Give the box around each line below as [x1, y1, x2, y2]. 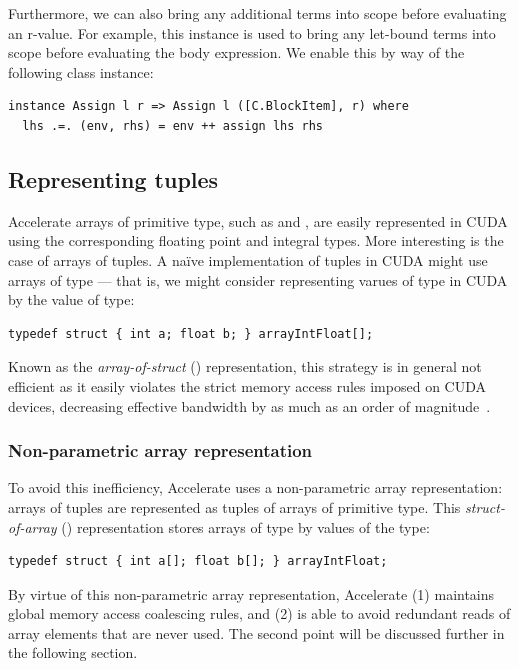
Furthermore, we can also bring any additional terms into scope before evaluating [8, 3, 507, 23]
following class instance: [8, 61, 154, 82]
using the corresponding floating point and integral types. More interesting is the [8, 230, 504, 251]
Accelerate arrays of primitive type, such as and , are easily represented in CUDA [8, 210, 508, 231]
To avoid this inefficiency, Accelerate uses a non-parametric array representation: [8, 477, 503, 498]
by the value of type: [8, 289, 135, 310]
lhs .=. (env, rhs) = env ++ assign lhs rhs [22, 118, 323, 133]
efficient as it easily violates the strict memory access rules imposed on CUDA [8, 375, 486, 396]
